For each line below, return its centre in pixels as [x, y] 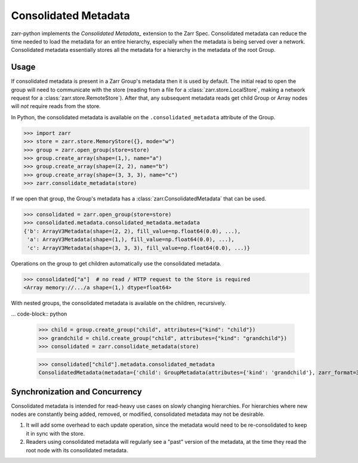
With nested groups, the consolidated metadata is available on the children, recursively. [119, 303]
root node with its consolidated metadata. [77, 450]
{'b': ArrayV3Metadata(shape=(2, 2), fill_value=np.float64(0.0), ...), [132, 231]
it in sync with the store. [55, 433]
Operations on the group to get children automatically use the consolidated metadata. [116, 263]
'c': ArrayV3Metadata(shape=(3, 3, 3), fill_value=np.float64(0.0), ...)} [139, 248]
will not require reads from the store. [56, 106]
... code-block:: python [39, 314]
